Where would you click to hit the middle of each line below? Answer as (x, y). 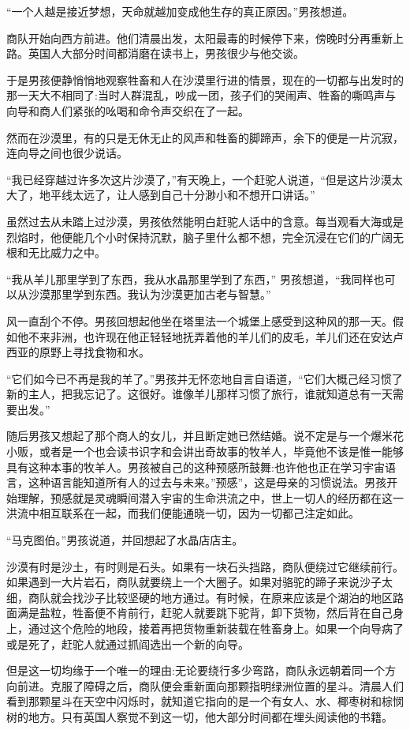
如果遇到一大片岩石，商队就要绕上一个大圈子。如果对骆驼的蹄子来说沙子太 (199, 582)
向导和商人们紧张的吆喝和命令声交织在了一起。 (128, 110)
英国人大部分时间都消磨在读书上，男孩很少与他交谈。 (166, 53)
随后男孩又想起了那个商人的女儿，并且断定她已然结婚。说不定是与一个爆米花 (205, 436)
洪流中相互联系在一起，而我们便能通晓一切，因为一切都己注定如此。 (183, 513)
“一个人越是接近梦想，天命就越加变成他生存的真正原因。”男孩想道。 (180, 11)
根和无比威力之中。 (56, 252)
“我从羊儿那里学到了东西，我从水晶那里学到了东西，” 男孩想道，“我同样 (190, 278)
